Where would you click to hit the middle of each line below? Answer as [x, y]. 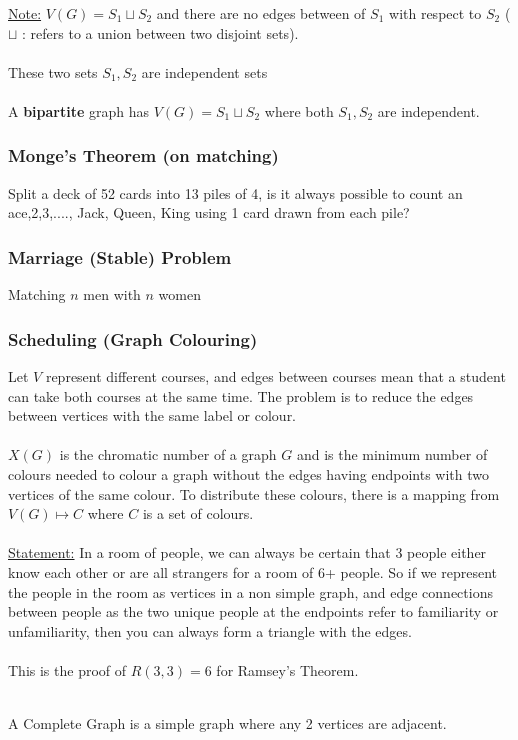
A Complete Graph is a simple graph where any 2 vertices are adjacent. [227, 723]
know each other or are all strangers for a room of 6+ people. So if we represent [252, 571]
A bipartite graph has [79, 110]
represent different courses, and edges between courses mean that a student [275, 376]
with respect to [435, 13]
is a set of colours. [198, 513]
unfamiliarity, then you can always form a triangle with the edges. [210, 630]
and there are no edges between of [261, 13]
